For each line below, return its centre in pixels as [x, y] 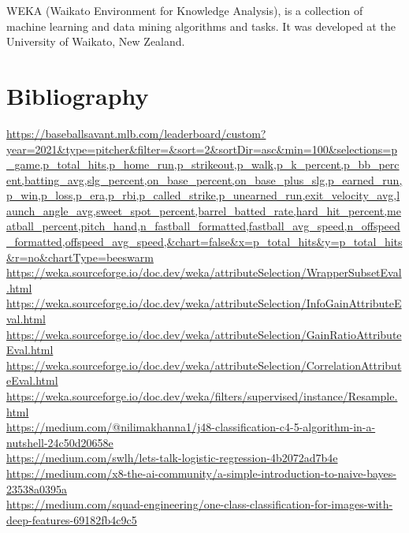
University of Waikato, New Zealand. [96, 41]
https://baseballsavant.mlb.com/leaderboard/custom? [136, 133]
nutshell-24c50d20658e [60, 442]
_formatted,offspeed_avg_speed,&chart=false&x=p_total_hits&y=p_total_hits [204, 242]
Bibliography [78, 95]
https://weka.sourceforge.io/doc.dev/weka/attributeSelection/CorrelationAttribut [204, 365]
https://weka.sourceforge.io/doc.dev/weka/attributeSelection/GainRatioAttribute [204, 334]
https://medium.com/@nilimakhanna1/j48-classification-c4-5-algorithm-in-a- [191, 427]
